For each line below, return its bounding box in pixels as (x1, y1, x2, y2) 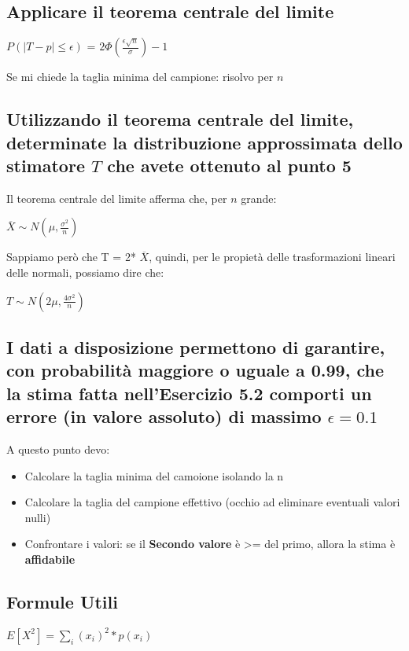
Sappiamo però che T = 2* (6, 248, 136, 265)
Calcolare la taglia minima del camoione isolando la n (24, 467, 284, 484)
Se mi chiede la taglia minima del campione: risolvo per (6, 68, 274, 85)
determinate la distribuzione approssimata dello (6, 130, 403, 154)
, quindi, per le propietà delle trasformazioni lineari (149, 248, 396, 265)
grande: (241, 189, 277, 206)
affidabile (24, 550, 76, 567)
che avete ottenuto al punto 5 (107, 153, 352, 177)
